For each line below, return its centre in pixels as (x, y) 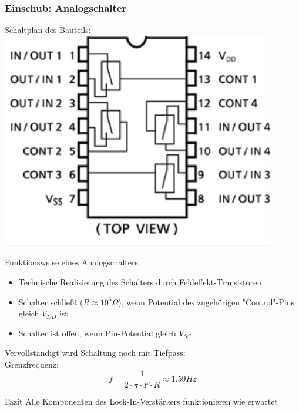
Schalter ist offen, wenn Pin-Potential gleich (97, 333)
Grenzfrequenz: (32, 364)
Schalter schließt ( (51, 301)
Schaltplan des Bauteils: (48, 30)
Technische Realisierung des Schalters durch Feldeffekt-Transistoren (140, 282)
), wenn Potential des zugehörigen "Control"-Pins (206, 301)
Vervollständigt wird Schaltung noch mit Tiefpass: (95, 353)
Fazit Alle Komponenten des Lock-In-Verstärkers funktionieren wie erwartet (141, 401)
